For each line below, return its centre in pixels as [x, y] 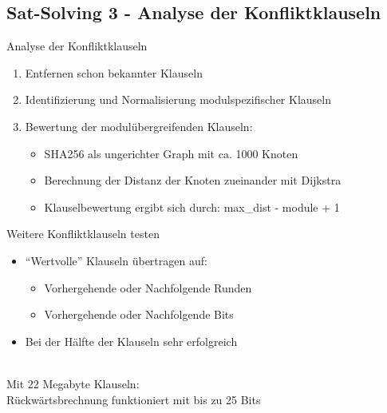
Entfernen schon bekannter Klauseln [114, 72]
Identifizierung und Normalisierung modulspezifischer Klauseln [178, 99]
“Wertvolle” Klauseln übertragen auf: [116, 260]
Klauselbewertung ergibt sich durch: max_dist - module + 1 [192, 206]
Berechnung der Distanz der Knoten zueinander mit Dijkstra [193, 180]
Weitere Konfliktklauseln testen [83, 234]
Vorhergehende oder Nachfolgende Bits [139, 314]
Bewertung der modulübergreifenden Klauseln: [139, 126]
